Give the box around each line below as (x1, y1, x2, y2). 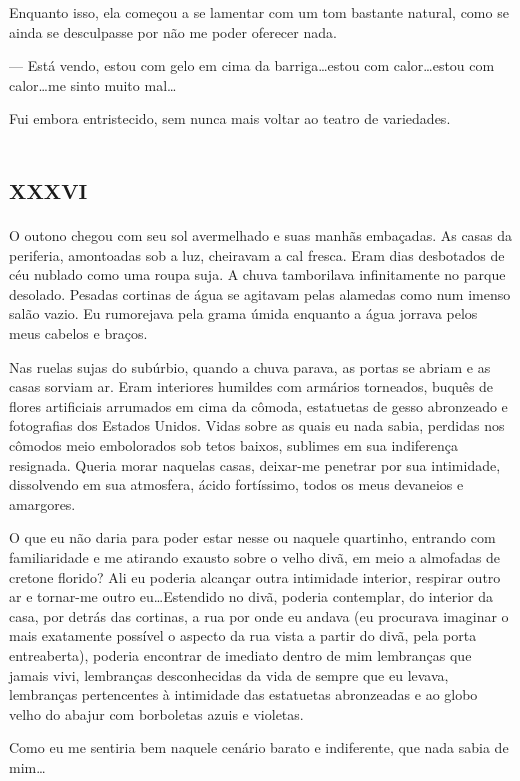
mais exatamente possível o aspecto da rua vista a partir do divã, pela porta (9, 625, 477, 646)
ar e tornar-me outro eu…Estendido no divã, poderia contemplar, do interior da (9, 586, 494, 607)
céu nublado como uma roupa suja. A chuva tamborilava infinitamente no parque (9, 264, 506, 285)
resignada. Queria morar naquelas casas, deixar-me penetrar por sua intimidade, (9, 454, 501, 475)
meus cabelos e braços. (9, 323, 148, 344)
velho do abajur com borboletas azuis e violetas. (9, 703, 304, 724)
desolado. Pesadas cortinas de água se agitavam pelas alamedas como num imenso (9, 283, 511, 304)
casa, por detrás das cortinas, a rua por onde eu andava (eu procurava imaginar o (9, 605, 509, 626)
